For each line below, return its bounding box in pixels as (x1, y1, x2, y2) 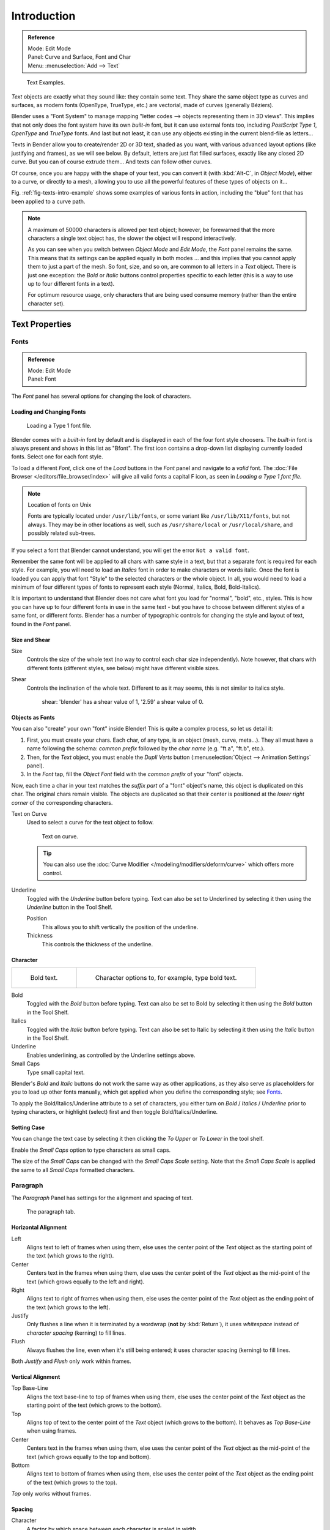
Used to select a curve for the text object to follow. (26, 819, 154, 826)
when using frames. (26, 1427, 77, 1435)
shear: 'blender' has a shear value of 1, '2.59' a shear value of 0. (42, 698, 204, 705)
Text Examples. (26, 79, 65, 86)
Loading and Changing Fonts (11, 408, 86, 416)
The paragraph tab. (26, 1208, 76, 1215)
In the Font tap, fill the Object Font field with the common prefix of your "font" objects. (26, 771, 244, 778)
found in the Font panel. (11, 620, 71, 627)
